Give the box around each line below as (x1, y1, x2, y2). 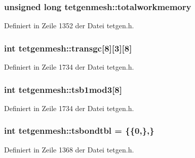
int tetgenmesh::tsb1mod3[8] (4, 83, 122, 95)
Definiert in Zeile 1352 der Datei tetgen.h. (4, 20, 134, 31)
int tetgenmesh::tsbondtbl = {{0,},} (4, 124, 154, 137)
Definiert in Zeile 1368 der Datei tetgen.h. (4, 144, 134, 154)
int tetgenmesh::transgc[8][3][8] (4, 41, 132, 54)
